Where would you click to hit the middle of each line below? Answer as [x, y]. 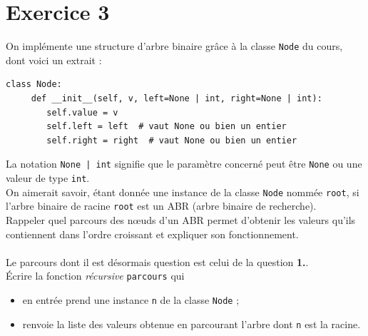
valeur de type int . [48, 178]
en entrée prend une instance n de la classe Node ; [131, 300]
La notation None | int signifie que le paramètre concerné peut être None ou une [184, 164]
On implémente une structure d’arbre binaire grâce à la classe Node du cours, [174, 46]
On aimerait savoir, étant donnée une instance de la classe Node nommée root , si [183, 192]
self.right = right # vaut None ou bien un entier [172, 140]
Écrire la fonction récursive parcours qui [95, 276]
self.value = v [82, 112]
